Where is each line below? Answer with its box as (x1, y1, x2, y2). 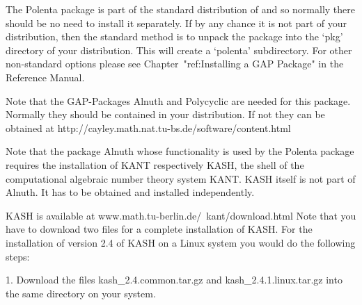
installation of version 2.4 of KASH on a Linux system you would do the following (6, 235, 356, 249)
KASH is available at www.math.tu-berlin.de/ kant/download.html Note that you (6, 208, 356, 222)
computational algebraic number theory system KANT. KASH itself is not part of (6, 171, 356, 186)
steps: (6, 249, 30, 263)
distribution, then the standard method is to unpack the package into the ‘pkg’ (6, 29, 343, 44)
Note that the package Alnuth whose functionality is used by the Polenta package (6, 144, 354, 158)
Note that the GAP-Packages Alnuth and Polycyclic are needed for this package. (6, 93, 351, 108)
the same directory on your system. (6, 286, 156, 300)
